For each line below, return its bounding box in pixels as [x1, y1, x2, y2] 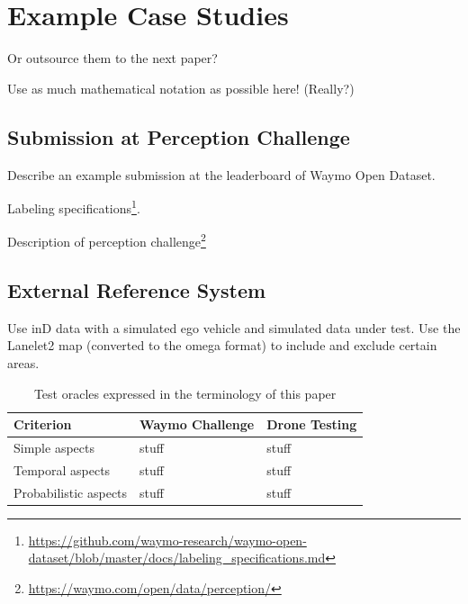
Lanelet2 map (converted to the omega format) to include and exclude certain [7, 336, 437, 355]
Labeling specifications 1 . [7, 196, 140, 217]
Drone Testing [266, 415, 357, 434]
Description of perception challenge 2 [7, 230, 206, 251]
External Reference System [7, 276, 266, 303]
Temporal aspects [13, 460, 111, 479]
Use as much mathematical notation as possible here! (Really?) [7, 78, 355, 97]
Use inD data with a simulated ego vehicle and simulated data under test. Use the [7, 318, 461, 337]
